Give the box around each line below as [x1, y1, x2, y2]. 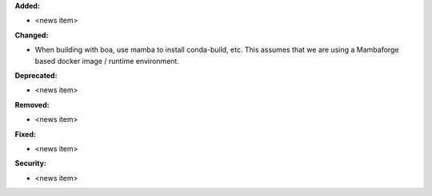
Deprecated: [14, 70, 58, 80]
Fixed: [14, 129, 36, 139]
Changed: [14, 30, 49, 40]
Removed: [14, 100, 50, 109]
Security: [14, 159, 47, 168]
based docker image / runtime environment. [34, 56, 180, 65]
